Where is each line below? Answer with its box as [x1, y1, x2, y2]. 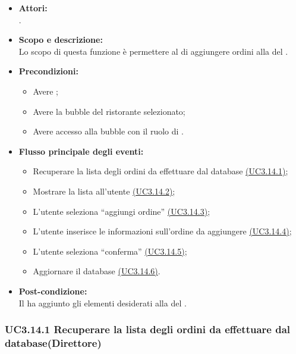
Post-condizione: [18, 284, 87, 297]
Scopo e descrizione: [18, 33, 103, 46]
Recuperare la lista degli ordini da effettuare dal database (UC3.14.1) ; [33, 165, 288, 177]
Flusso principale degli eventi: [18, 145, 144, 157]
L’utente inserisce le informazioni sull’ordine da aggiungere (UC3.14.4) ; [33, 225, 292, 237]
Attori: [18, 2, 48, 14]
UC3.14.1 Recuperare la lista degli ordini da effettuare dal [5, 322, 291, 337]
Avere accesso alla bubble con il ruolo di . [33, 125, 184, 137]
